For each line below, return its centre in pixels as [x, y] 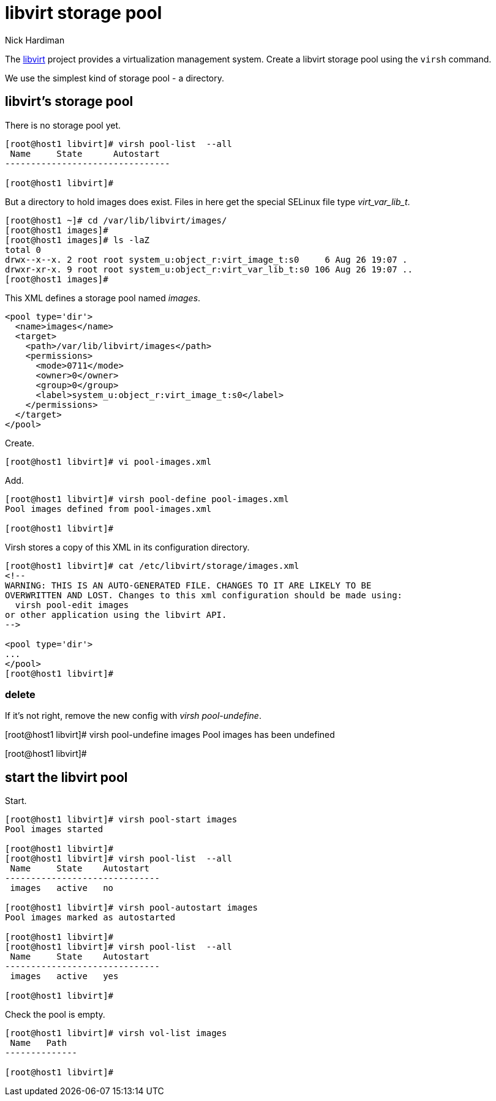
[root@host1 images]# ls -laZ [77, 240]
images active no [62, 888]
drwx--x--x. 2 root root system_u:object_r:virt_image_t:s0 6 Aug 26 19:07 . [206, 259]
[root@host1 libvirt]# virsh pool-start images [121, 820]
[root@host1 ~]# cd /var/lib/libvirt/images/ [116, 220]
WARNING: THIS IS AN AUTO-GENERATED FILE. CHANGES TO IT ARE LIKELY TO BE [188, 585]
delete [20, 694]
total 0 [23, 250]
